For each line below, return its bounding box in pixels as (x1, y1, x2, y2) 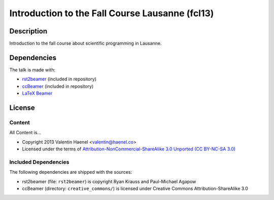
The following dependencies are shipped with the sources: (9, 169, 132, 175)
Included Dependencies (9, 158, 70, 166)
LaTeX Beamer (22, 90, 53, 96)
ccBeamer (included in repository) (22, 83, 94, 89)
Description (9, 27, 48, 35)
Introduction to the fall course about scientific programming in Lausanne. (9, 41, 162, 47)
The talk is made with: (9, 66, 56, 73)
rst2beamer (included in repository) (22, 76, 96, 82)
